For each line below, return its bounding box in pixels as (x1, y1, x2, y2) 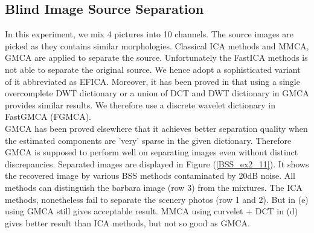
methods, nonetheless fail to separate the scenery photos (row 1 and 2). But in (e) (5, 193, 309, 205)
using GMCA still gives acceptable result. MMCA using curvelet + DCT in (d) (5, 205, 298, 217)
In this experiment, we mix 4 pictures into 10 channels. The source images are (5, 28, 294, 40)
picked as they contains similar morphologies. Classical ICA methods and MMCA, (5, 39, 309, 52)
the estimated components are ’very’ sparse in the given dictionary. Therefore (5, 134, 292, 146)
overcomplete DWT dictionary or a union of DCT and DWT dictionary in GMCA (5, 87, 309, 99)
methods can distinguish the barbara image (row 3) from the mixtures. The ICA (5, 181, 303, 193)
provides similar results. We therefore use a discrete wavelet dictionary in (5, 98, 275, 111)
